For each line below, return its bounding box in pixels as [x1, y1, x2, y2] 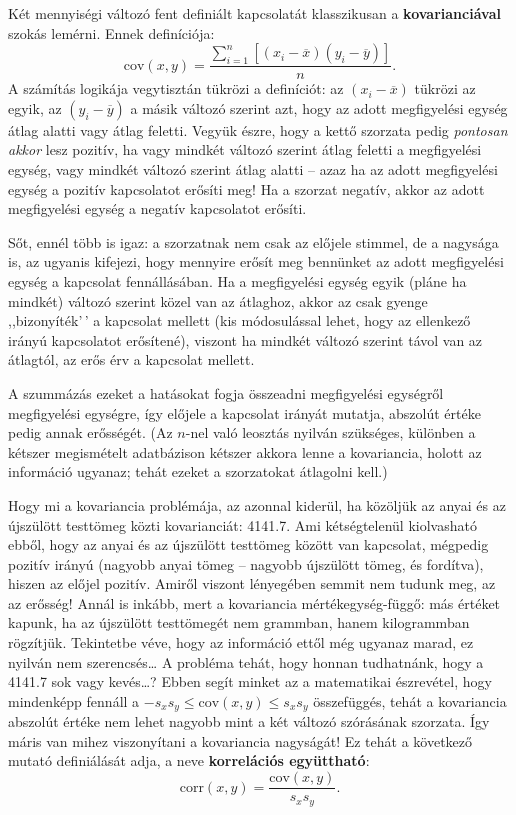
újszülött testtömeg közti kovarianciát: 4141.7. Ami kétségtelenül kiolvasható [8, 514, 477, 535]
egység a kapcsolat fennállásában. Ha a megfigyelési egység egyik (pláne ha [8, 270, 467, 291]
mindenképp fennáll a [8, 690, 140, 711]
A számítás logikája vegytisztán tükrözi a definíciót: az [8, 78, 344, 99]
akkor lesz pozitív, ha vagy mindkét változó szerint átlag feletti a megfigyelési [8, 139, 482, 160]
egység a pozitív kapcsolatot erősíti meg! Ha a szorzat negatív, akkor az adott [8, 178, 485, 199]
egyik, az [8, 97, 62, 118]
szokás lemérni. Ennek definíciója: [8, 22, 215, 43]
